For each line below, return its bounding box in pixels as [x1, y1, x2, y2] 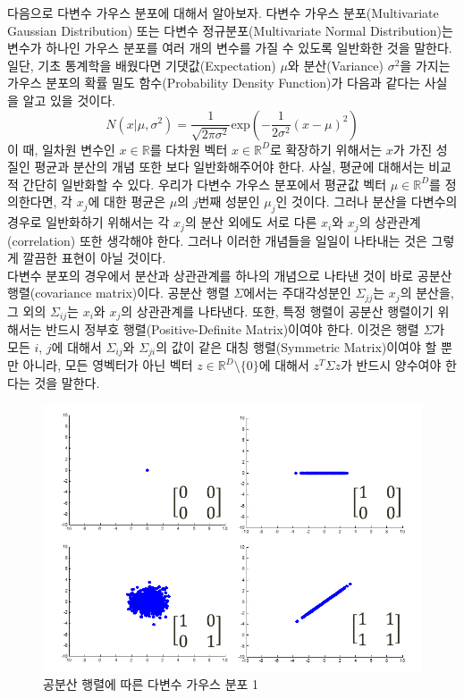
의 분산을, [400, 283, 454, 302]
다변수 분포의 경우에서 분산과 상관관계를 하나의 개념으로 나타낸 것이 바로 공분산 [7, 265, 452, 284]
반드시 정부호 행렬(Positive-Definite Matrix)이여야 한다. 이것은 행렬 [46, 320, 419, 339]
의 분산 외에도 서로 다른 [184, 213, 317, 231]
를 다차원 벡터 [149, 139, 228, 158]
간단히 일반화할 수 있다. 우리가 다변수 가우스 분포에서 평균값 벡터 [22, 174, 387, 193]
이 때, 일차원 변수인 [7, 139, 115, 158]
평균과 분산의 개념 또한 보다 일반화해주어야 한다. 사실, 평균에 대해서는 [34, 157, 425, 176]
